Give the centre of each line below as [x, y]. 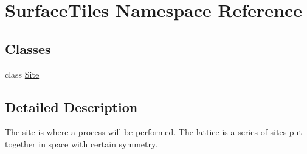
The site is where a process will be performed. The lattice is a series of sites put [153, 132]
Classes [28, 48]
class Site [22, 74]
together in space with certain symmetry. [81, 143]
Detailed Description [71, 106]
